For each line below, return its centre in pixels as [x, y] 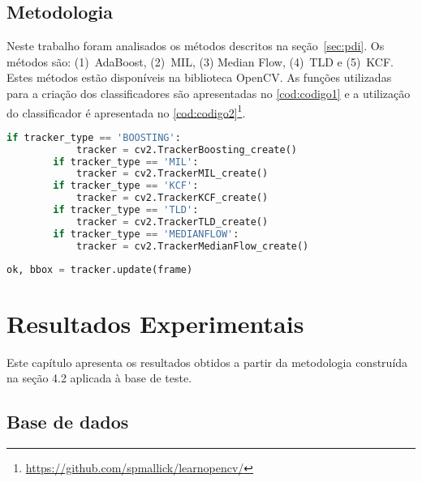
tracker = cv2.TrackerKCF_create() [172, 198]
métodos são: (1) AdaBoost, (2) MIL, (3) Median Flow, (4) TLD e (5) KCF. [200, 61]
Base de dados [68, 422]
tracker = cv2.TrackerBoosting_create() [186, 149]
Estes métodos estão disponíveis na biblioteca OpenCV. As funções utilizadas [199, 77]
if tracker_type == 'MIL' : [126, 162]
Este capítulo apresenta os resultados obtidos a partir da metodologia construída [207, 362]
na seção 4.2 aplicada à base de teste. [99, 378]
